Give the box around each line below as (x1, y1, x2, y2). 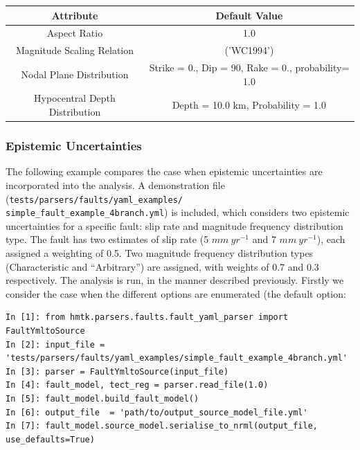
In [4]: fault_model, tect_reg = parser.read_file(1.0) (6, 380, 269, 390)
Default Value (215, 8, 283, 22)
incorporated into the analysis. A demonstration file (6, 177, 225, 192)
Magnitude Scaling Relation (15, 43, 134, 57)
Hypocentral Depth (34, 91, 116, 105)
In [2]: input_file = (6, 339, 105, 350)
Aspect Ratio (46, 26, 103, 40)
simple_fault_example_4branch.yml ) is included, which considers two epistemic (6, 205, 350, 219)
